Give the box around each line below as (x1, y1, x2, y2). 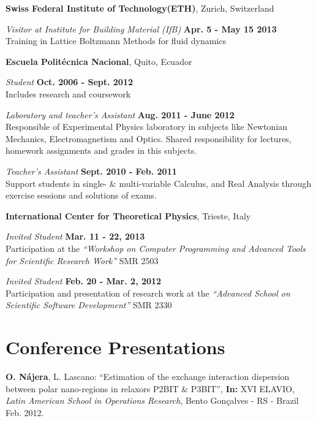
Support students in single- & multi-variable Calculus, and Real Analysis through (6, 176, 312, 189)
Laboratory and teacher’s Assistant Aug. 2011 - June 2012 (6, 108, 235, 121)
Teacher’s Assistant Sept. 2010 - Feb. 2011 (6, 164, 177, 177)
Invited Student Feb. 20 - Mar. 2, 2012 (6, 275, 162, 287)
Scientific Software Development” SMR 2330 (6, 298, 172, 311)
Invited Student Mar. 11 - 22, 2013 (6, 230, 145, 243)
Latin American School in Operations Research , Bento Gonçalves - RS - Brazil (6, 394, 299, 407)
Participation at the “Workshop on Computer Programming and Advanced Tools (6, 241, 306, 254)
